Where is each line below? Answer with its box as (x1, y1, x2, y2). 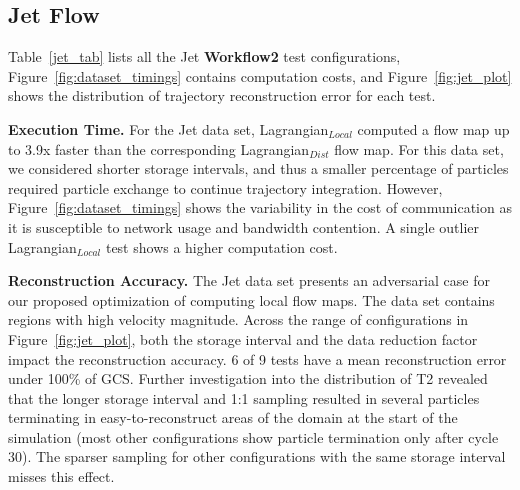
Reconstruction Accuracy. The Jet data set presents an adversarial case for (8, 270, 490, 291)
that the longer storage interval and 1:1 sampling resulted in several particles (8, 387, 480, 408)
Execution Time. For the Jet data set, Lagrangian (8, 118, 329, 139)
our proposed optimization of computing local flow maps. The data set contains (8, 289, 495, 310)
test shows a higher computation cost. (105, 236, 338, 257)
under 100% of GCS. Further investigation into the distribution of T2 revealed (8, 368, 488, 389)
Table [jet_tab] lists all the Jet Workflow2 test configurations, (8, 46, 401, 67)
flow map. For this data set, (334, 138, 504, 159)
